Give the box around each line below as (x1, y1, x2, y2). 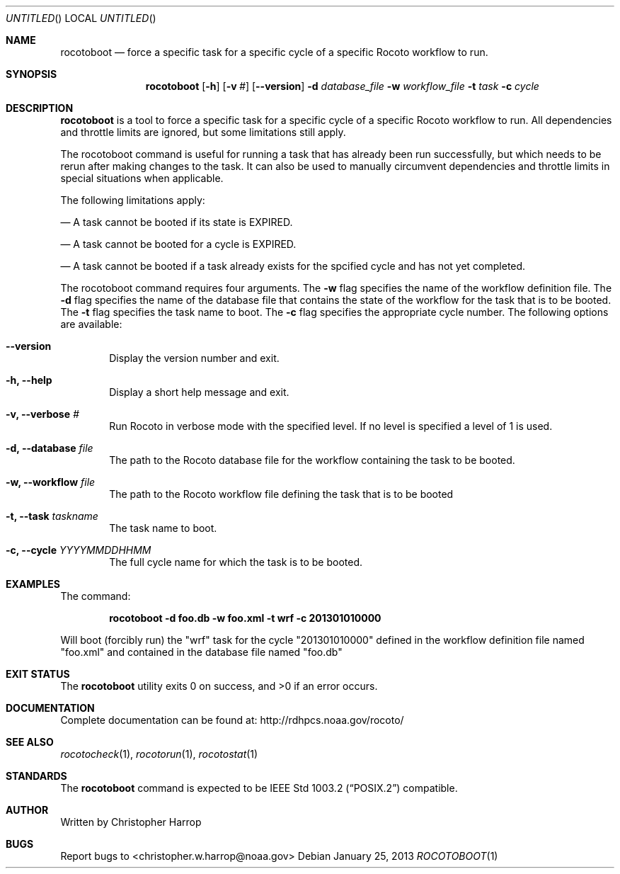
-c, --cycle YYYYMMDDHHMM (6, 544, 151, 556)
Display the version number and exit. (109, 352, 280, 364)
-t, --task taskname (6, 510, 98, 522)
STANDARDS (6, 770, 67, 782)
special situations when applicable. (60, 172, 224, 184)
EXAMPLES (6, 578, 60, 590)
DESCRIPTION (6, 102, 74, 114)
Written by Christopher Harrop (60, 816, 202, 828)
